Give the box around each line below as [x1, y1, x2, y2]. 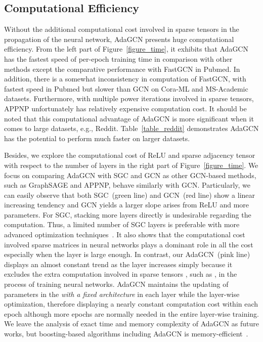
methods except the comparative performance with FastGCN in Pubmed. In [4, 63, 240, 74]
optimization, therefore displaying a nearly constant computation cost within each [4, 298, 258, 309]
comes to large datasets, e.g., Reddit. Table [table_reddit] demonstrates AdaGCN [4, 123, 259, 134]
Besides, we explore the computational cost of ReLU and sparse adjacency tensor [4, 150, 255, 160]
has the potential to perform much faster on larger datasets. [4, 133, 190, 143]
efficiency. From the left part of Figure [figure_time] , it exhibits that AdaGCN [4, 44, 248, 54]
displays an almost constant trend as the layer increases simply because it [4, 259, 233, 269]
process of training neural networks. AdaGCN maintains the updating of [4, 279, 229, 289]
